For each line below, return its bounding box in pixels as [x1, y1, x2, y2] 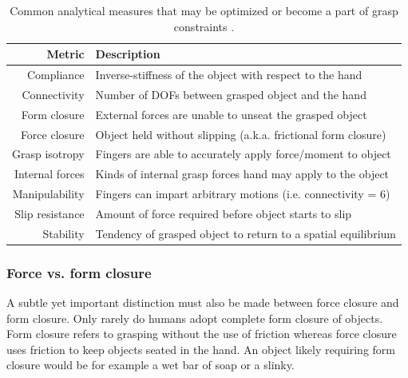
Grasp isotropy [12, 145, 85, 162]
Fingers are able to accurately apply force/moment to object [95, 145, 391, 162]
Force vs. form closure [6, 262, 152, 282]
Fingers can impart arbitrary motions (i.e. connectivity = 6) [95, 185, 390, 202]
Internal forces [14, 165, 85, 182]
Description [95, 46, 160, 62]
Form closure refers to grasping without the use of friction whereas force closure [6, 325, 397, 342]
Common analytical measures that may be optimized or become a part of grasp [10, 2, 398, 18]
